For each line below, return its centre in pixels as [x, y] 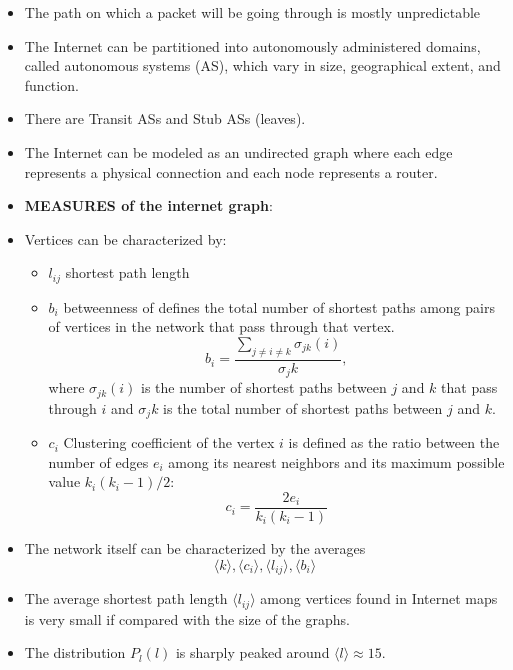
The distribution [75, 652]
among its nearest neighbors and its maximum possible [336, 461]
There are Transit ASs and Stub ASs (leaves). [165, 118]
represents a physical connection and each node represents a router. [231, 171]
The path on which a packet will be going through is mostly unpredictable [252, 12]
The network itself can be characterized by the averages [195, 548]
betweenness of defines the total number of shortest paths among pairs [279, 306]
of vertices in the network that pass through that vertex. [221, 326]
